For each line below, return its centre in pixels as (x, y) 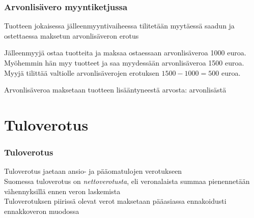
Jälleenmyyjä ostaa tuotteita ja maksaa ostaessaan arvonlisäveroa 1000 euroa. (125, 53)
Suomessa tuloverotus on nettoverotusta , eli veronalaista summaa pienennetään (127, 181)
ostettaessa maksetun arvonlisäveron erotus (72, 35)
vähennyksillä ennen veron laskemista (62, 191)
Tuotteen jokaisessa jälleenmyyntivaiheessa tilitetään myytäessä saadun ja (119, 26)
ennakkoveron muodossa (42, 211)
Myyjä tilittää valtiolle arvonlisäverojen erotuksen (82, 72)
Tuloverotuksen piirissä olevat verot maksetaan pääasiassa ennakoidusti (115, 201)
